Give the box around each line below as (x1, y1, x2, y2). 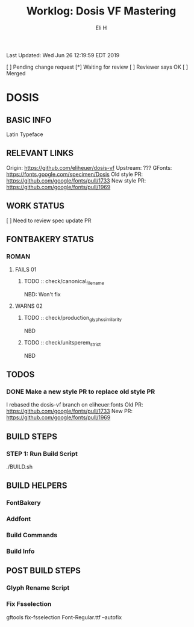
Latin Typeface (6, 131, 43, 138)
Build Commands (6, 531, 58, 540)
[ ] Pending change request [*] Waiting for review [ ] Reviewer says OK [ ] (6, 63, 189, 70)
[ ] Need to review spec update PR (6, 217, 92, 224)
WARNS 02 (14, 302, 43, 310)
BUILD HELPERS (6, 481, 67, 491)
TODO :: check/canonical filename (23, 278, 104, 287)
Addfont (6, 515, 31, 523)
